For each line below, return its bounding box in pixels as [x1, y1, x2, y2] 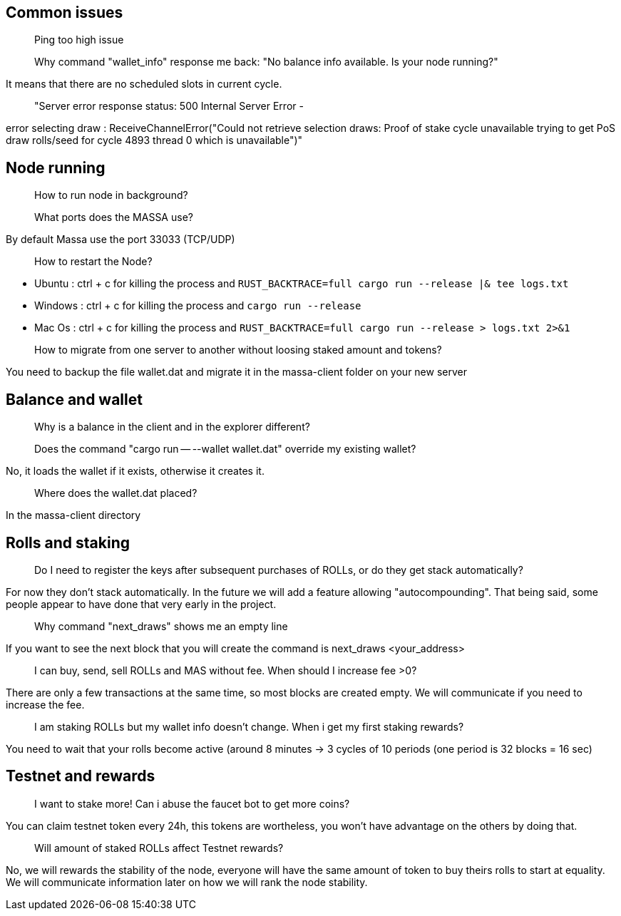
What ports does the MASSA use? [34, 211, 193, 224]
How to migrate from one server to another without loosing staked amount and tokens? [34, 344, 442, 356]
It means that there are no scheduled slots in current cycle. [6, 78, 282, 91]
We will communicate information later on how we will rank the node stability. [6, 875, 368, 888]
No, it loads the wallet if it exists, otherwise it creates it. [6, 465, 265, 478]
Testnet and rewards [6, 767, 155, 786]
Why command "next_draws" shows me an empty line [34, 619, 288, 632]
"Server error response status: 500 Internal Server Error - [34, 100, 304, 113]
